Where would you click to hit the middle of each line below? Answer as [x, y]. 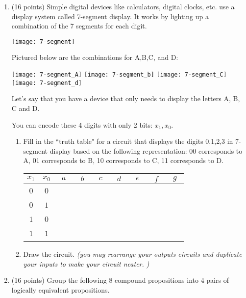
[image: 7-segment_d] [47, 83]
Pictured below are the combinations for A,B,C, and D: [95, 57]
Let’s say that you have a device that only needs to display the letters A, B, [126, 98]
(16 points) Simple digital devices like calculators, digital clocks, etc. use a [123, 6]
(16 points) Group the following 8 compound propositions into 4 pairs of [120, 280]
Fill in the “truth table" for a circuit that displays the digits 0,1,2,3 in [128, 141]
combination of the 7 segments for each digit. [79, 26]
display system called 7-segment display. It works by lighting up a [110, 16]
